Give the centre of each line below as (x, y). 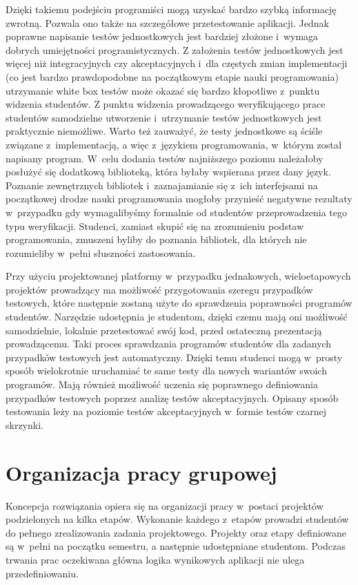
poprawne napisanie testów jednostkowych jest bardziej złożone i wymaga (162, 36)
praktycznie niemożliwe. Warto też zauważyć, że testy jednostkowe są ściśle (164, 131)
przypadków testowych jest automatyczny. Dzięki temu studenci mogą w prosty (174, 357)
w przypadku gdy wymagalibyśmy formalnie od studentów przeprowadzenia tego (176, 212)
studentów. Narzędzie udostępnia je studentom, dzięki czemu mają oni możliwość (177, 317)
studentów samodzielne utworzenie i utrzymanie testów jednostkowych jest (164, 117)
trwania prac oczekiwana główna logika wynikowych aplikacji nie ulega (155, 559)
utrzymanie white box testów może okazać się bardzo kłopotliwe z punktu (163, 90)
